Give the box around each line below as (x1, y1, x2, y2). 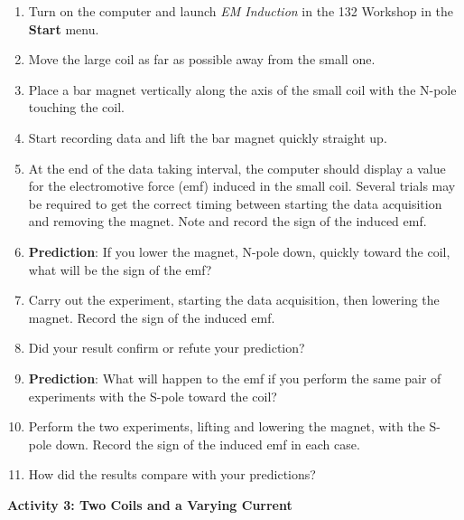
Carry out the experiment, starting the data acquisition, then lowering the (28, 290, 440, 309)
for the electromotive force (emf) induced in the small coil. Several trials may (28, 176, 456, 195)
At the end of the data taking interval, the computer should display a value (28, 158, 446, 177)
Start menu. (28, 19, 99, 38)
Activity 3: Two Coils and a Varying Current (7, 495, 292, 514)
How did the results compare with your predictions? (28, 465, 316, 484)
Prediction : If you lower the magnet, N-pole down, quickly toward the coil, (28, 241, 450, 260)
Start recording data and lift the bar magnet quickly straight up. (28, 128, 387, 147)
